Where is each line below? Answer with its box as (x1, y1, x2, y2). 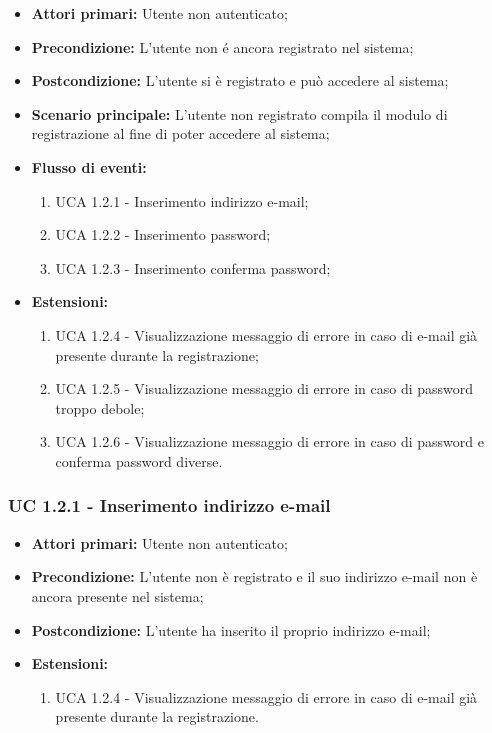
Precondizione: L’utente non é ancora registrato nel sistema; (31, 36, 414, 57)
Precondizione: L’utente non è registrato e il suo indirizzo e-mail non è (31, 566, 478, 587)
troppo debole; (55, 397, 145, 418)
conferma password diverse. (55, 450, 223, 471)
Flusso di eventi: (31, 156, 147, 177)
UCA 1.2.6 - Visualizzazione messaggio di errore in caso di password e (55, 431, 484, 452)
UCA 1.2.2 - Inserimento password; (55, 224, 271, 245)
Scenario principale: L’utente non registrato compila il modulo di (31, 103, 448, 124)
